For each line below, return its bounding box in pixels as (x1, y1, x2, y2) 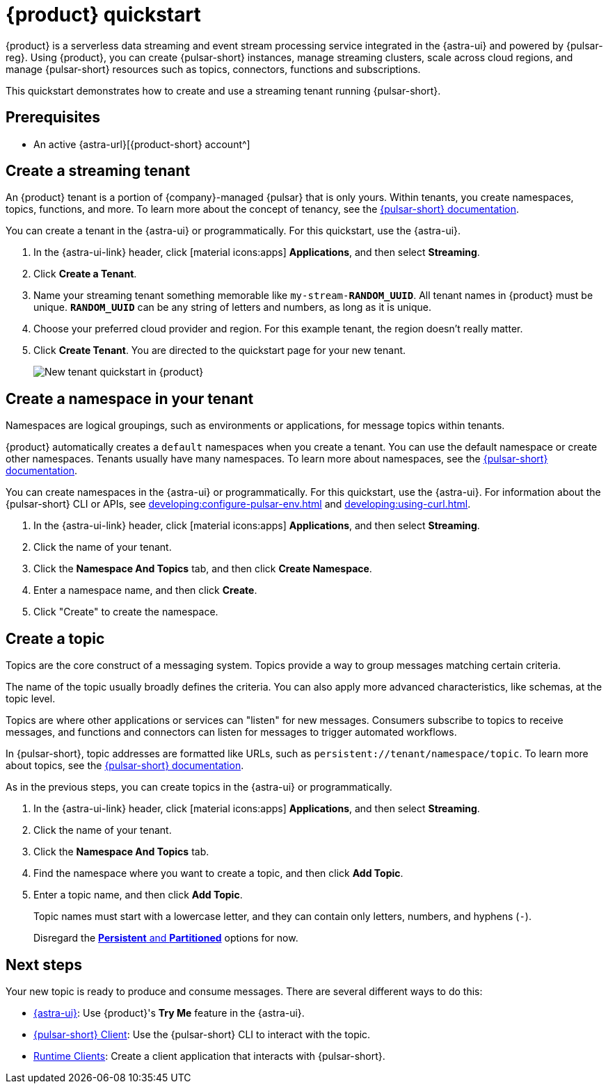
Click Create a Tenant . (33, 268, 137, 280)
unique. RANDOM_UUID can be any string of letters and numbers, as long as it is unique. (33, 301, 432, 314)
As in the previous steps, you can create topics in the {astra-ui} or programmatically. (6, 781, 392, 793)
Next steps (6, 955, 82, 974)
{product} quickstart (6, 3, 201, 26)
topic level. (6, 693, 56, 705)
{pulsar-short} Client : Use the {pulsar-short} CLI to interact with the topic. (33, 1028, 371, 1040)
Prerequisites (6, 108, 100, 127)
